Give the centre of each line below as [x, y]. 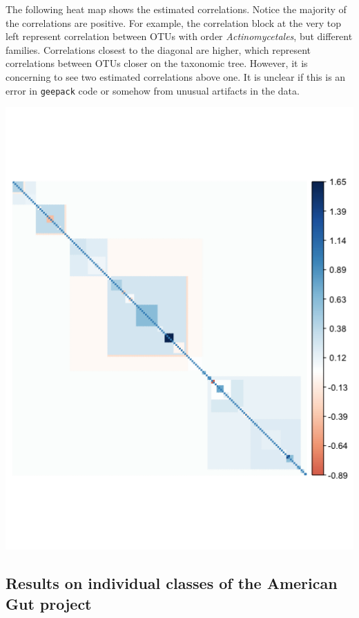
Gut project [49, 603]
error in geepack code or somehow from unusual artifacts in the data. [153, 90]
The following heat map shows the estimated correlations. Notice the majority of [176, 9]
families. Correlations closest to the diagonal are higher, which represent [158, 49]
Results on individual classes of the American [172, 583]
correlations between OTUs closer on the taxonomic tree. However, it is [157, 63]
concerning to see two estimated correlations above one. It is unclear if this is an [176, 76]
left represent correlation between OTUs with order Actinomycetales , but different [179, 36]
